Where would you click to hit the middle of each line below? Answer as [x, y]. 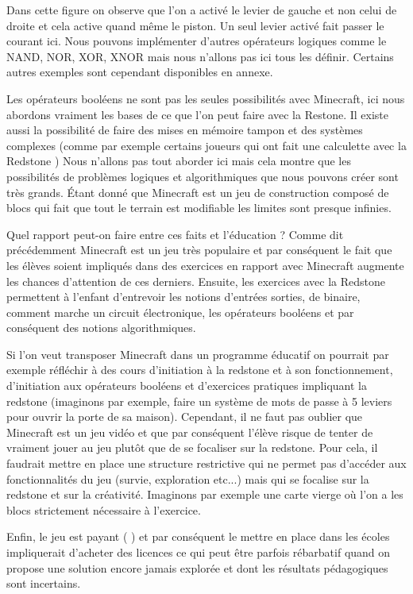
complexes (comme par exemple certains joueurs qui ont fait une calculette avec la [206, 145]
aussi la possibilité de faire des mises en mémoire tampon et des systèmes [185, 130]
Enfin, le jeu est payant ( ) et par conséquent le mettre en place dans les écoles [198, 536]
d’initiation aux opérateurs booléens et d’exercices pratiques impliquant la [187, 386]
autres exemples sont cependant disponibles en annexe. [140, 72]
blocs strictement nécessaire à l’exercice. [104, 509]
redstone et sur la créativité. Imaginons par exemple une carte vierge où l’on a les [205, 494]
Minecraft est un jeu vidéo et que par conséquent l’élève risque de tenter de [190, 432]
